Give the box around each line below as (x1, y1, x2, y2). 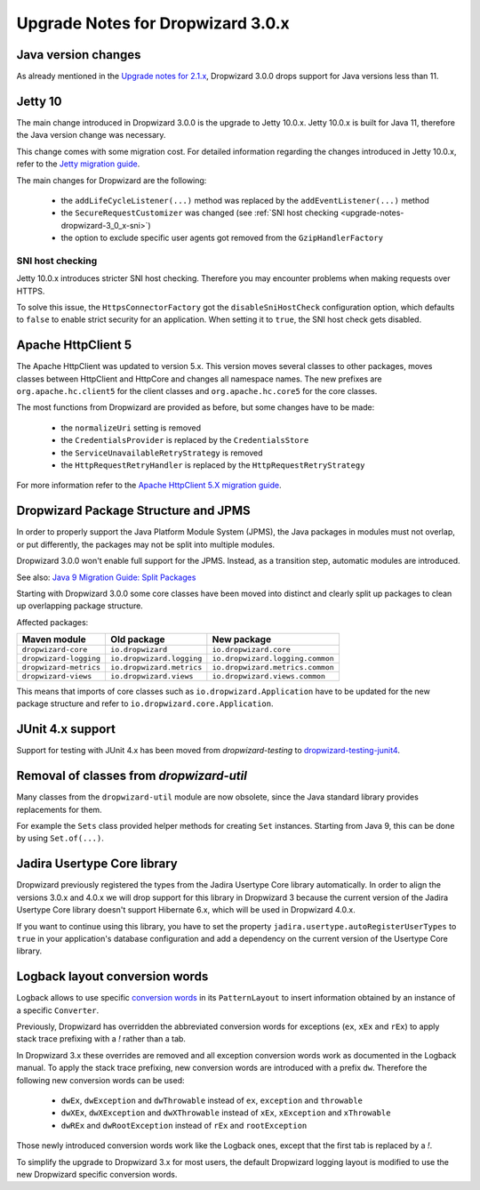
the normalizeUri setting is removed (60, 422, 202, 433)
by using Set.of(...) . (16, 832, 104, 844)
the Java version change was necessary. (16, 130, 166, 141)
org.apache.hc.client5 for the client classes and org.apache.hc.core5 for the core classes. (16, 386, 378, 397)
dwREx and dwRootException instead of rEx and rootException (60, 1120, 308, 1130)
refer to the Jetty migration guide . (16, 158, 140, 169)
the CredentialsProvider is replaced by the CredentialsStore (60, 435, 309, 446)
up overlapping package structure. (16, 600, 144, 611)
